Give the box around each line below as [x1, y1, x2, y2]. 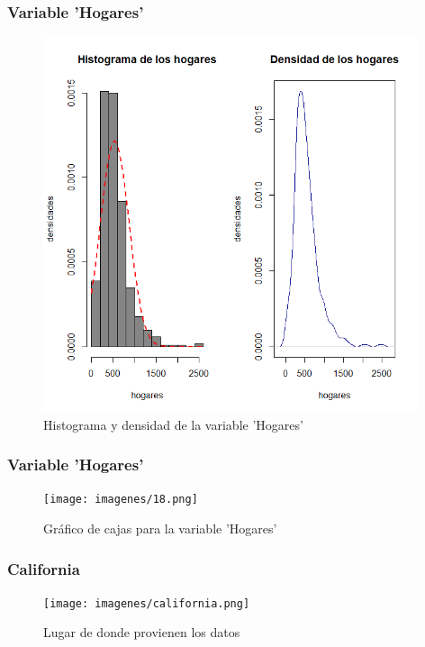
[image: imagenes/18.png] [43, 493, 198, 506]
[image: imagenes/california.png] [43, 597, 250, 610]
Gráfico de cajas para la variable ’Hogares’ [43, 519, 277, 538]
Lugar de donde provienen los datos [43, 623, 240, 642]
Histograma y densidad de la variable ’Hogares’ [43, 415, 303, 433]
